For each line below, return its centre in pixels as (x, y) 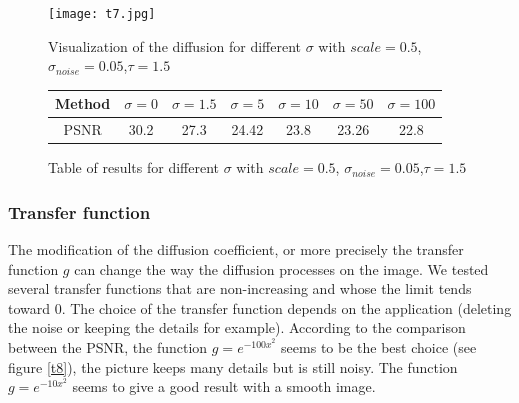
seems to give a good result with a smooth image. (224, 386)
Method (83, 103)
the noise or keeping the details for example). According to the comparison (237, 327)
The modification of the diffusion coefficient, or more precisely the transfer (236, 249)
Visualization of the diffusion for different (175, 45)
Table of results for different (133, 167)
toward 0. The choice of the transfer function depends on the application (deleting (260, 307)
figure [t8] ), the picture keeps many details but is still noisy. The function (233, 366)
